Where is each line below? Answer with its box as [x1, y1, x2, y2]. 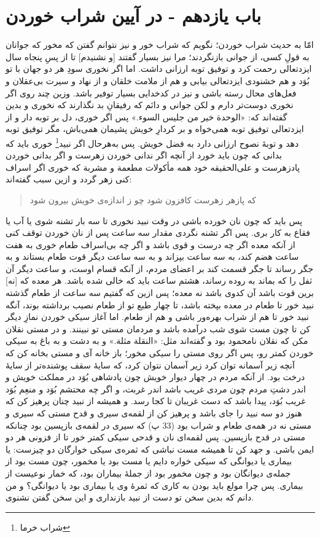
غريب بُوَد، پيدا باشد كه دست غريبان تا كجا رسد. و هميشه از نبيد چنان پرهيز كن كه [6, 394, 306, 407]
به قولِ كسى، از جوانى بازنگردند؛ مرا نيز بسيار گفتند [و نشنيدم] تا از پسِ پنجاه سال [6, 50, 310, 63]
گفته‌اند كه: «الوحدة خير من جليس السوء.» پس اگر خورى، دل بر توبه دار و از [6, 110, 287, 123]
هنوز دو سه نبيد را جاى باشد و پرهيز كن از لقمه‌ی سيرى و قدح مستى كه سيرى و [6, 407, 302, 419]
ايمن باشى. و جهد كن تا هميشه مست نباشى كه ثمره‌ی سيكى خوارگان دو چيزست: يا [6, 442, 314, 455]
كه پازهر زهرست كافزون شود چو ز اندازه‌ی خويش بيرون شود [29, 193, 256, 206]
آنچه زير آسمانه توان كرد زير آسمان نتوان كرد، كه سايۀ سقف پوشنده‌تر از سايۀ [6, 358, 295, 371]
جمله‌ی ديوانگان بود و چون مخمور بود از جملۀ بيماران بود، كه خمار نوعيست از [6, 466, 291, 479]
